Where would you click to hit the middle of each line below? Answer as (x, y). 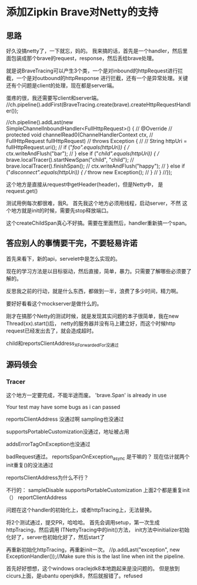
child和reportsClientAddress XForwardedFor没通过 (62, 344)
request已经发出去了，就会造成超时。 (51, 331)
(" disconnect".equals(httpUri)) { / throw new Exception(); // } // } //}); (89, 172)
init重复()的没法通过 (30, 465)
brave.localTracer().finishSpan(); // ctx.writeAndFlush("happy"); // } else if (96, 166)
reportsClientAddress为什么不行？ (48, 478)
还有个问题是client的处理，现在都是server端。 (62, 85)
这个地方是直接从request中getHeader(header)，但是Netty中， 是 (85, 184)
